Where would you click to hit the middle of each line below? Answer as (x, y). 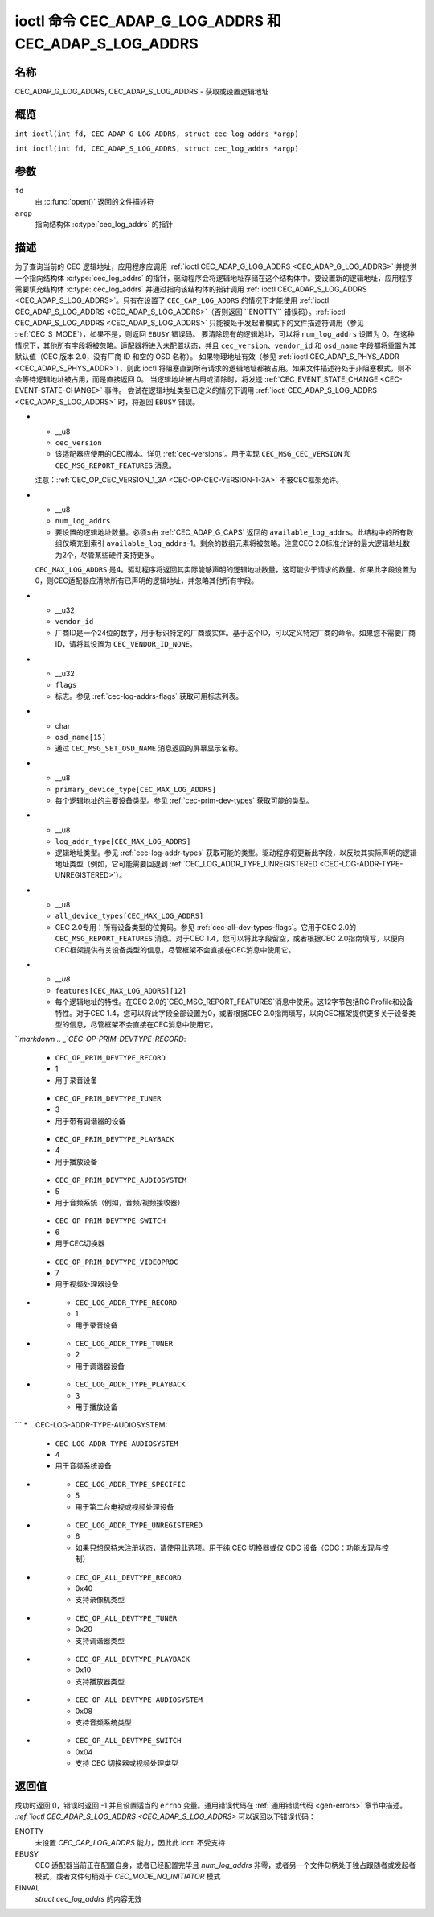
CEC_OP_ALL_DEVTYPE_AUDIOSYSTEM (139, 1700)
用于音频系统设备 (83, 1466)
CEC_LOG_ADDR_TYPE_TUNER (124, 1343)
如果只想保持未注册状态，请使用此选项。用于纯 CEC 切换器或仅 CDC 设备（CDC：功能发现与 (228, 1547)
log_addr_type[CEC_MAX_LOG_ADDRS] (123, 842)
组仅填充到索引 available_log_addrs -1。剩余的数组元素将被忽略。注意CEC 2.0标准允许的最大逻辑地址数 (233, 543)
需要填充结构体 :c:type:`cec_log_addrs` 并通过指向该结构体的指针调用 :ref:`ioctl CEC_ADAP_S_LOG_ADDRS (191, 289)
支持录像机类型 (100, 1600)
